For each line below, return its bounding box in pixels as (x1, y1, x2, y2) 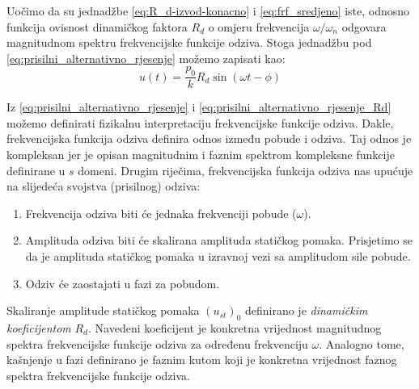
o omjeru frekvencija (208, 18, 310, 35)
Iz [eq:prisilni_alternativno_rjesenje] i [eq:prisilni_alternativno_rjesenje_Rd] (6, 98, 391, 115)
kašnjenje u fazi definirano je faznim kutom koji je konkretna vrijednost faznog (6, 351, 397, 368)
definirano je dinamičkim (244, 302, 368, 319)
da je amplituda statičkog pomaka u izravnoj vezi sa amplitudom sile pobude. (25, 247, 411, 264)
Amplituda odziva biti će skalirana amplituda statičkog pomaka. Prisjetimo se (25, 232, 413, 249)
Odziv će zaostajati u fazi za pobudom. (25, 274, 220, 291)
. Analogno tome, (319, 335, 404, 352)
